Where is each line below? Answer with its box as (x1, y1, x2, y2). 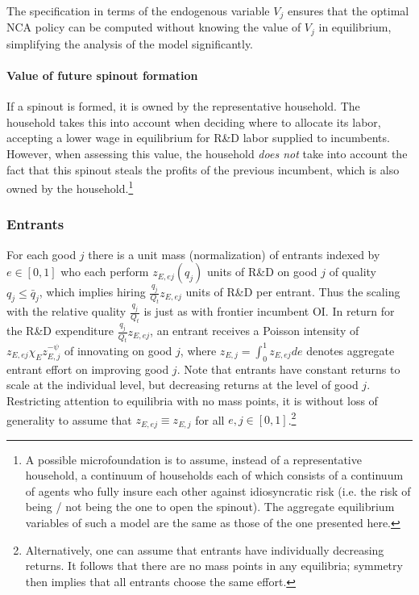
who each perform (60, 263, 149, 280)
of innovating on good (64, 341, 172, 358)
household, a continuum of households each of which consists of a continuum (25, 467, 404, 484)
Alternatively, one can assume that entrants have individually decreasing (25, 541, 384, 558)
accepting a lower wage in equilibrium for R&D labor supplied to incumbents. (6, 129, 390, 146)
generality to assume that (6, 411, 132, 428)
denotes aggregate (306, 341, 395, 358)
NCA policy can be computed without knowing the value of (6, 19, 301, 36)
